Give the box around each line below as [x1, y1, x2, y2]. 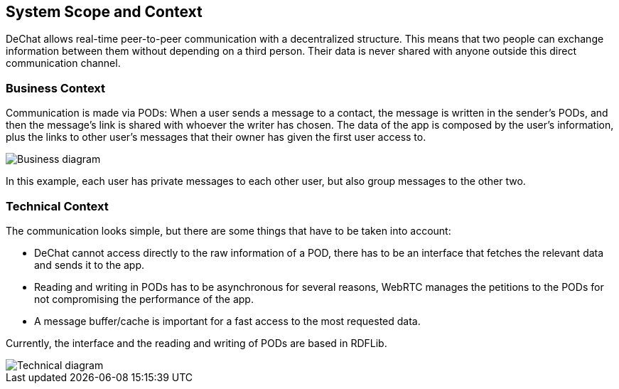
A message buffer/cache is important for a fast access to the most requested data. [34, 314, 421, 327]
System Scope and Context [6, 3, 203, 21]
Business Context [6, 80, 106, 95]
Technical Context [6, 198, 109, 213]
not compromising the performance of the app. [34, 292, 254, 305]
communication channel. [6, 57, 121, 70]
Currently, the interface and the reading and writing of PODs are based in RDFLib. [6, 336, 387, 349]
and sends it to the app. [34, 258, 145, 271]
